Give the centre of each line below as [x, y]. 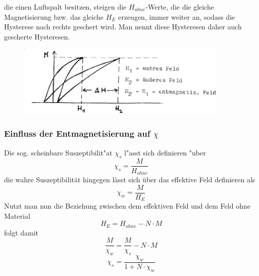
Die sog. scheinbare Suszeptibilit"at [58, 152]
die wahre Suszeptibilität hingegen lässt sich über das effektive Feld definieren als [130, 180]
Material [17, 215]
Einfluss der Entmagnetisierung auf [77, 133]
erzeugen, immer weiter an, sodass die [176, 16]
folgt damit [21, 232]
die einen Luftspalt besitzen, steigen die [65, 7]
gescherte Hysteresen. [37, 36]
